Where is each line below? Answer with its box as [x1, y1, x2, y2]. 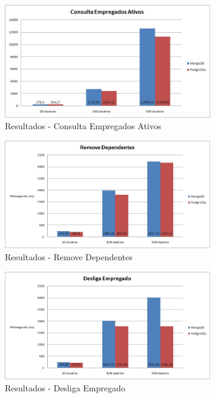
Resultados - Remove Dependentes [5, 250, 133, 263]
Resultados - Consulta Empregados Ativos [5, 120, 162, 132]
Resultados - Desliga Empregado [5, 381, 125, 394]
